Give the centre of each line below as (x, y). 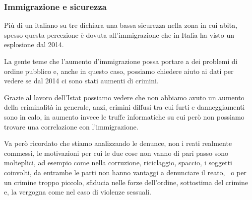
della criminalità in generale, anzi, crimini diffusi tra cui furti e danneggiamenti (125, 107)
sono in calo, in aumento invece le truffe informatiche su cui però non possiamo (124, 116)
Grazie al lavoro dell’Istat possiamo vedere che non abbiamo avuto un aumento (124, 97)
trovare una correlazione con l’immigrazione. (71, 126)
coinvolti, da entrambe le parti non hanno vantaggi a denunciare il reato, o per (125, 172)
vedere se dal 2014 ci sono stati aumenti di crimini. (81, 81)
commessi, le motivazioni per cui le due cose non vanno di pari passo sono (116, 153)
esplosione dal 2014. (34, 44)
